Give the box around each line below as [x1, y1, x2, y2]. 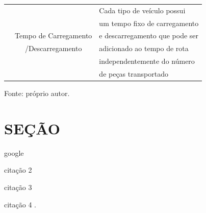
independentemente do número [99, 56, 195, 66]
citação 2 [4, 164, 32, 175]
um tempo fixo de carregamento [99, 17, 199, 28]
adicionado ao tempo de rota [99, 43, 189, 54]
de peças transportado [99, 68, 168, 79]
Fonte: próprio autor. [4, 88, 70, 99]
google [4, 147, 24, 158]
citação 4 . [4, 199, 36, 209]
